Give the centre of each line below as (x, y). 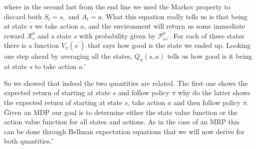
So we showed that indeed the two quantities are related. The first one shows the (126, 83)
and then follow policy (207, 102)
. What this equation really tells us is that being (175, 16)
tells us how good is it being (209, 56)
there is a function (32, 45)
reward (14, 35)
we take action (56, 26)
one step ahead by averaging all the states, (68, 56)
